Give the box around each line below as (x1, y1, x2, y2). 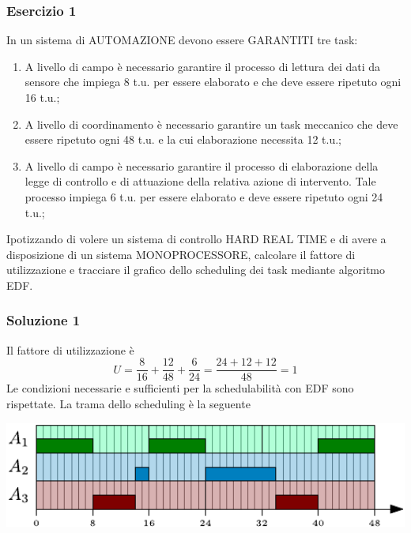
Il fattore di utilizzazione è (6, 341, 134, 358)
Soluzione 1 (6, 310, 81, 330)
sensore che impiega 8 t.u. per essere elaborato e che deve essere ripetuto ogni (25, 73, 402, 90)
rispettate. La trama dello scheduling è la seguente (6, 396, 251, 411)
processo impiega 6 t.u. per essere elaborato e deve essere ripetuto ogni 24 (25, 188, 383, 205)
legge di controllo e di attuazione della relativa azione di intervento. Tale (25, 173, 376, 190)
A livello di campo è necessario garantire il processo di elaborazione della (25, 157, 379, 174)
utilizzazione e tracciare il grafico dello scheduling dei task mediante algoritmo (6, 261, 386, 278)
